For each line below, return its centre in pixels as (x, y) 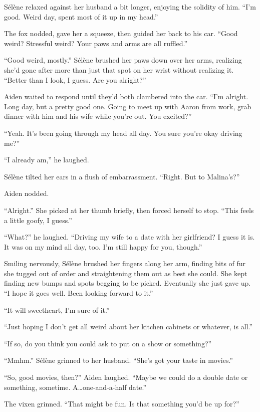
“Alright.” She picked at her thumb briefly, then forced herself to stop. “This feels (129, 210)
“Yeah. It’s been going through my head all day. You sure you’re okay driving (123, 133)
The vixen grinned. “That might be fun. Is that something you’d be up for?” (122, 404)
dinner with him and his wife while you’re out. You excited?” (98, 116)
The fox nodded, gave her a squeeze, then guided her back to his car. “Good (121, 33)
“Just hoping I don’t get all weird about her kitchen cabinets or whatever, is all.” (128, 327)
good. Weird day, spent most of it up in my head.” (81, 16)
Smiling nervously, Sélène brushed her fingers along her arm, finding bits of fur (125, 263)
